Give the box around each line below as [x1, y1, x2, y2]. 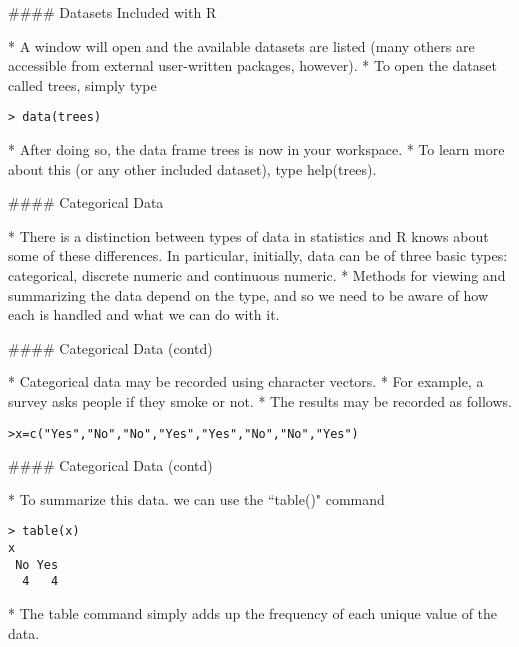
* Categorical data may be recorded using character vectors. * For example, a [8, 371, 484, 392]
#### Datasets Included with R [8, 2, 217, 22]
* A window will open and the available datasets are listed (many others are [8, 35, 475, 56]
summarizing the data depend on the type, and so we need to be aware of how [8, 284, 489, 305]
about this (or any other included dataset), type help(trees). [8, 158, 377, 179]
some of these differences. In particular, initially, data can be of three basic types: [8, 245, 508, 266]
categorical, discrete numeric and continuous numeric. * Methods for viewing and [8, 265, 506, 285]
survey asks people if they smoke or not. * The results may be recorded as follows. [8, 390, 512, 411]
